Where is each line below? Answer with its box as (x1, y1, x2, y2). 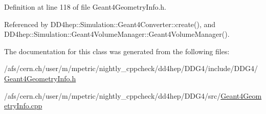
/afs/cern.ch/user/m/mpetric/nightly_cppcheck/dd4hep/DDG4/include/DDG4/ (4, 63, 258, 74)
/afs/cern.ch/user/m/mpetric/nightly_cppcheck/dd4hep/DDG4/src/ (4, 90, 221, 101)
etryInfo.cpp (4, 100, 42, 111)
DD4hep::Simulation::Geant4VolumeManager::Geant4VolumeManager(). (4, 29, 230, 39)
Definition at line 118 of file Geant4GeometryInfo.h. (4, 2, 167, 12)
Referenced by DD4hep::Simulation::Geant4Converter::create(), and (4, 18, 216, 29)
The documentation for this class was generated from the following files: (4, 45, 230, 56)
